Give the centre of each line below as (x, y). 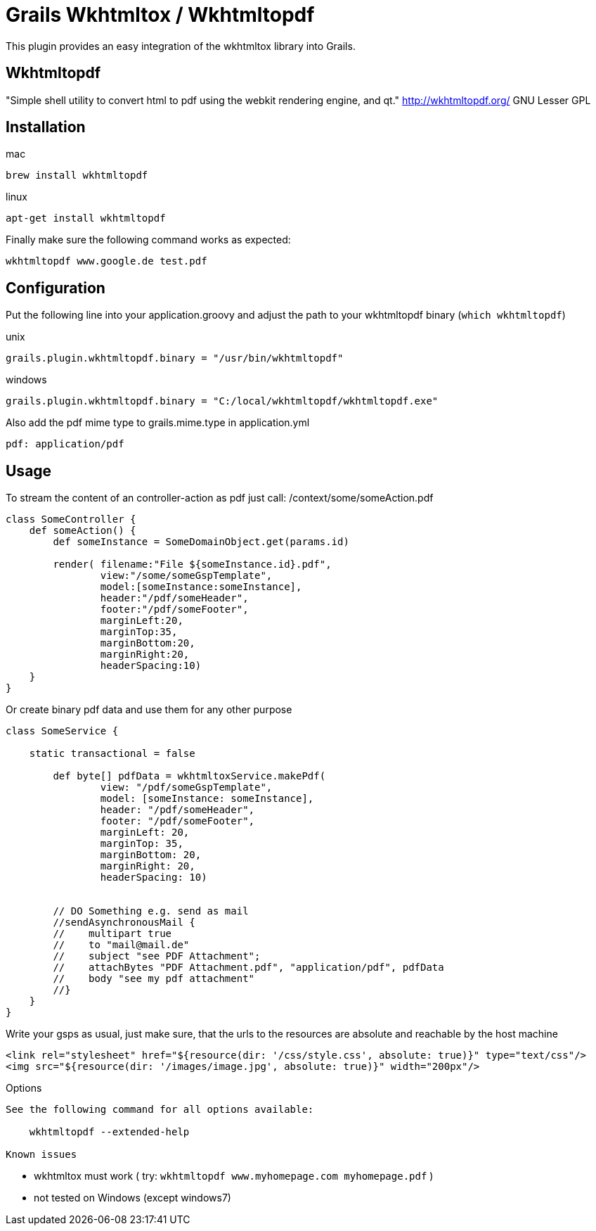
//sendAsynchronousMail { (124, 923)
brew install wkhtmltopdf (77, 176)
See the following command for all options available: (160, 1110)
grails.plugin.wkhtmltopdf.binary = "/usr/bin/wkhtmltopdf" (175, 358)
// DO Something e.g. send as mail (151, 911)
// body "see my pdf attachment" (154, 979)
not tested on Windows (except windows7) (132, 1198)
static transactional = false (112, 754)
